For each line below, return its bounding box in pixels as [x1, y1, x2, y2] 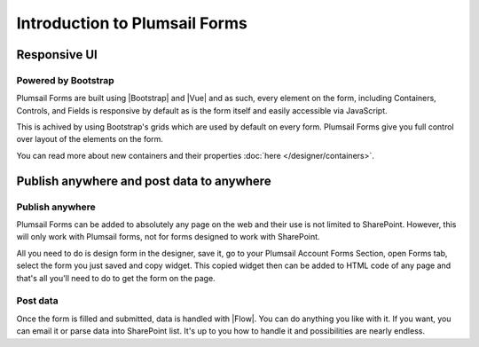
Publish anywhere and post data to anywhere [16, 173, 271, 188]
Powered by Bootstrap [16, 74, 114, 86]
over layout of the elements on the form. [16, 134, 164, 145]
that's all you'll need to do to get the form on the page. [16, 272, 216, 283]
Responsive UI [16, 47, 98, 62]
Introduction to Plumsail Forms [16, 13, 247, 33]
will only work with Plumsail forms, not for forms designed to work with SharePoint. [16, 232, 320, 242]
